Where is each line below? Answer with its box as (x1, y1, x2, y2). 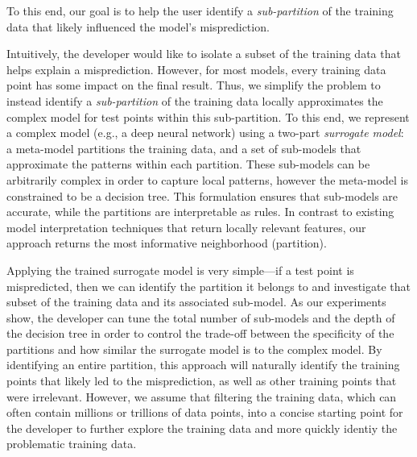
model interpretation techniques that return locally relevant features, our (6, 218, 366, 235)
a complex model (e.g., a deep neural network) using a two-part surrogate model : (6, 124, 404, 141)
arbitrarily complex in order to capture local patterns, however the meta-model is (6, 171, 409, 188)
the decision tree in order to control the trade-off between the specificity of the (6, 325, 394, 342)
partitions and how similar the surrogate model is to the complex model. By (6, 340, 382, 357)
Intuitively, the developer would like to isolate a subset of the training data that (6, 45, 401, 62)
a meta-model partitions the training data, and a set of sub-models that (6, 139, 361, 156)
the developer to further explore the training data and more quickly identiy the (6, 419, 398, 436)
